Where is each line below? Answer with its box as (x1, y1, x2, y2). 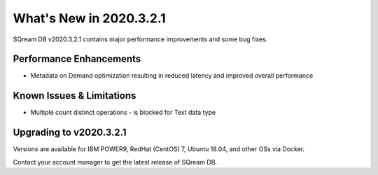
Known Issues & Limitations (13, 90, 136, 101)
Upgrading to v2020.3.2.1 (13, 127, 127, 139)
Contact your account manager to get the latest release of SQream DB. (13, 157, 217, 166)
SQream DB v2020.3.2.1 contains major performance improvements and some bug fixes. (13, 35, 268, 43)
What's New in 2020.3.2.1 (13, 10, 166, 26)
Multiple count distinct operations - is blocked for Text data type (30, 108, 216, 117)
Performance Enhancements (13, 53, 141, 65)
